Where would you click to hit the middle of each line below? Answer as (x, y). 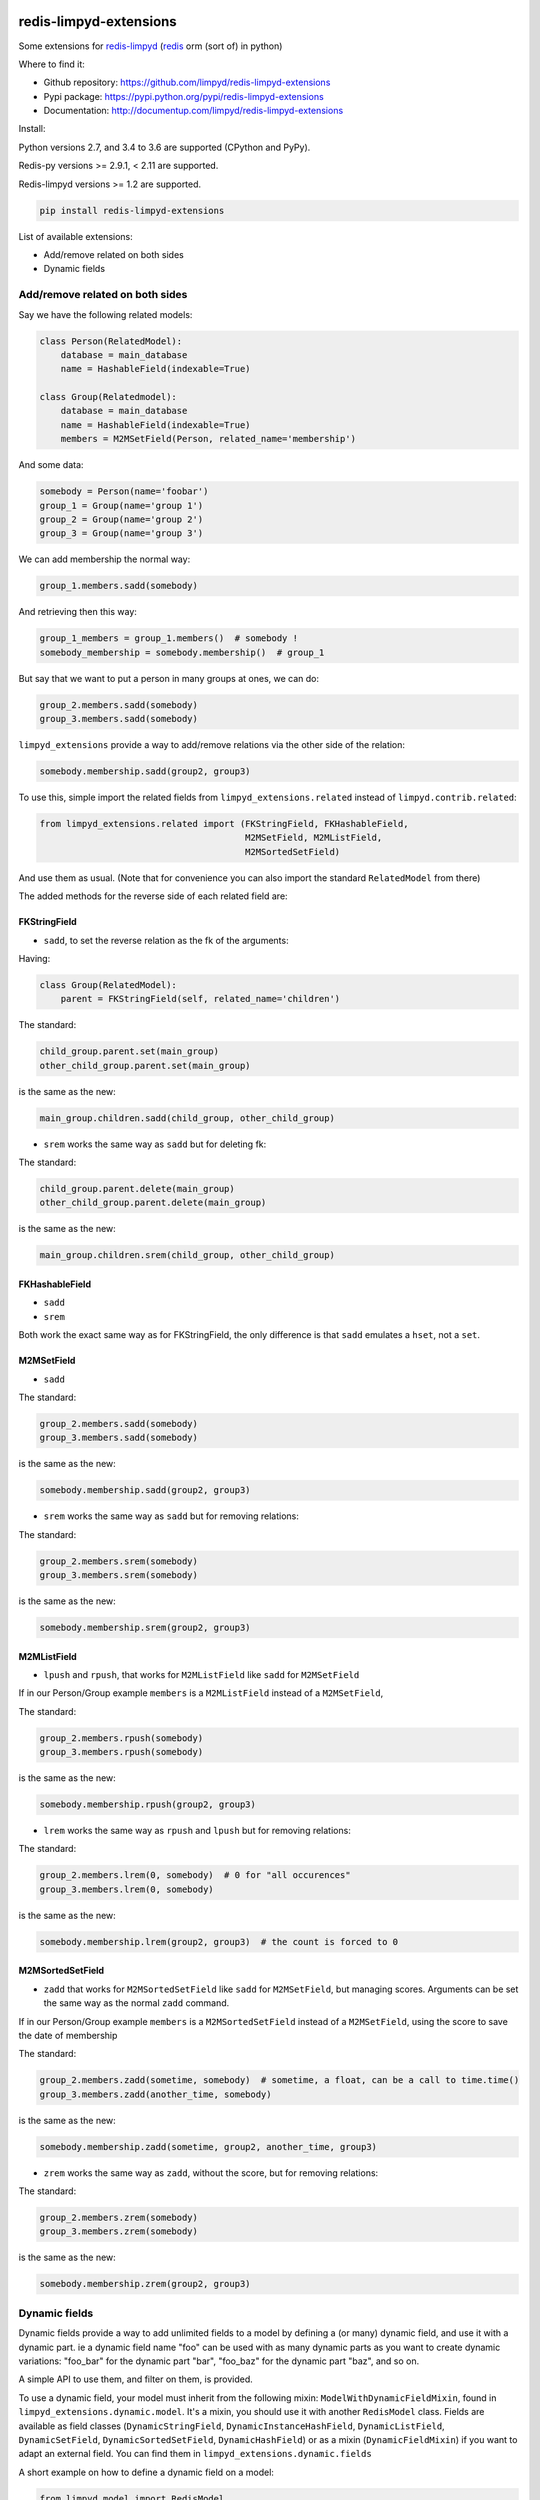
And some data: (51, 465)
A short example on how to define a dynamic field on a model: (146, 2472)
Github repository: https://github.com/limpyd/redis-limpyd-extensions (187, 82)
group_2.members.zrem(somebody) (119, 2218)
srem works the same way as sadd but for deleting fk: (155, 1144)
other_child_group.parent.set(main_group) (145, 1065)
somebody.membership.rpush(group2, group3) (148, 1804)
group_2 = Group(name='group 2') (121, 519)
